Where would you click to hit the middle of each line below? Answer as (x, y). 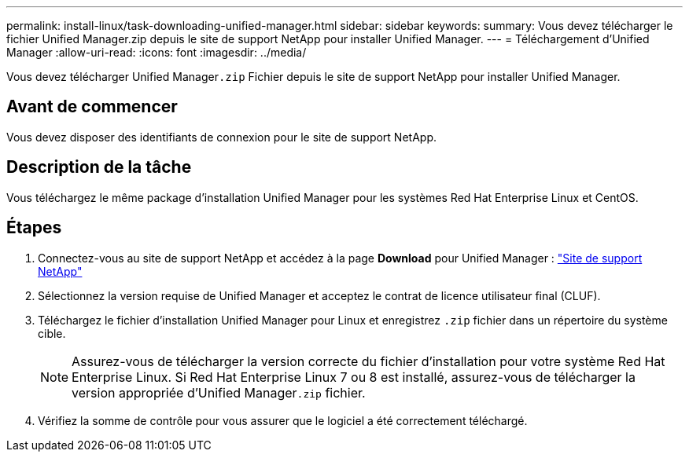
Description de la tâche (99, 167)
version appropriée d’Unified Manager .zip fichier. (219, 392)
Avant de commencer (92, 107)
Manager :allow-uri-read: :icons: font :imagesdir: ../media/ (157, 52)
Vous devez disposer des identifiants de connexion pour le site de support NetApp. (221, 137)
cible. (52, 333)
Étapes (34, 228)
